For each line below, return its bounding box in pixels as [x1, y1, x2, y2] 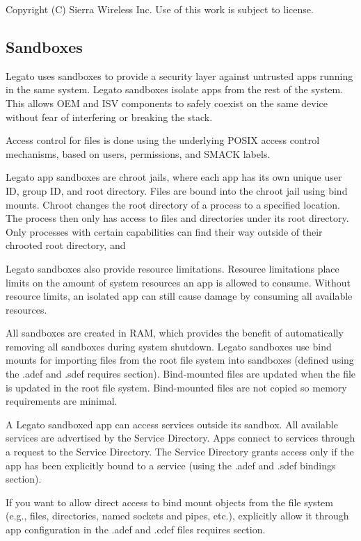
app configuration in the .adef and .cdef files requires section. [6, 522, 266, 537]
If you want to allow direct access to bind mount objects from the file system [6, 494, 333, 509]
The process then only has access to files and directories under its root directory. [6, 211, 349, 225]
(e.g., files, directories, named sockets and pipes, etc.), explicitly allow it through [6, 508, 349, 523]
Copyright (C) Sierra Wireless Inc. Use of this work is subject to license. [6, 2, 314, 16]
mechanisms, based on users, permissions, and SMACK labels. [6, 146, 271, 161]
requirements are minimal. [6, 394, 118, 408]
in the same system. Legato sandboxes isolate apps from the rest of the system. [6, 82, 344, 97]
